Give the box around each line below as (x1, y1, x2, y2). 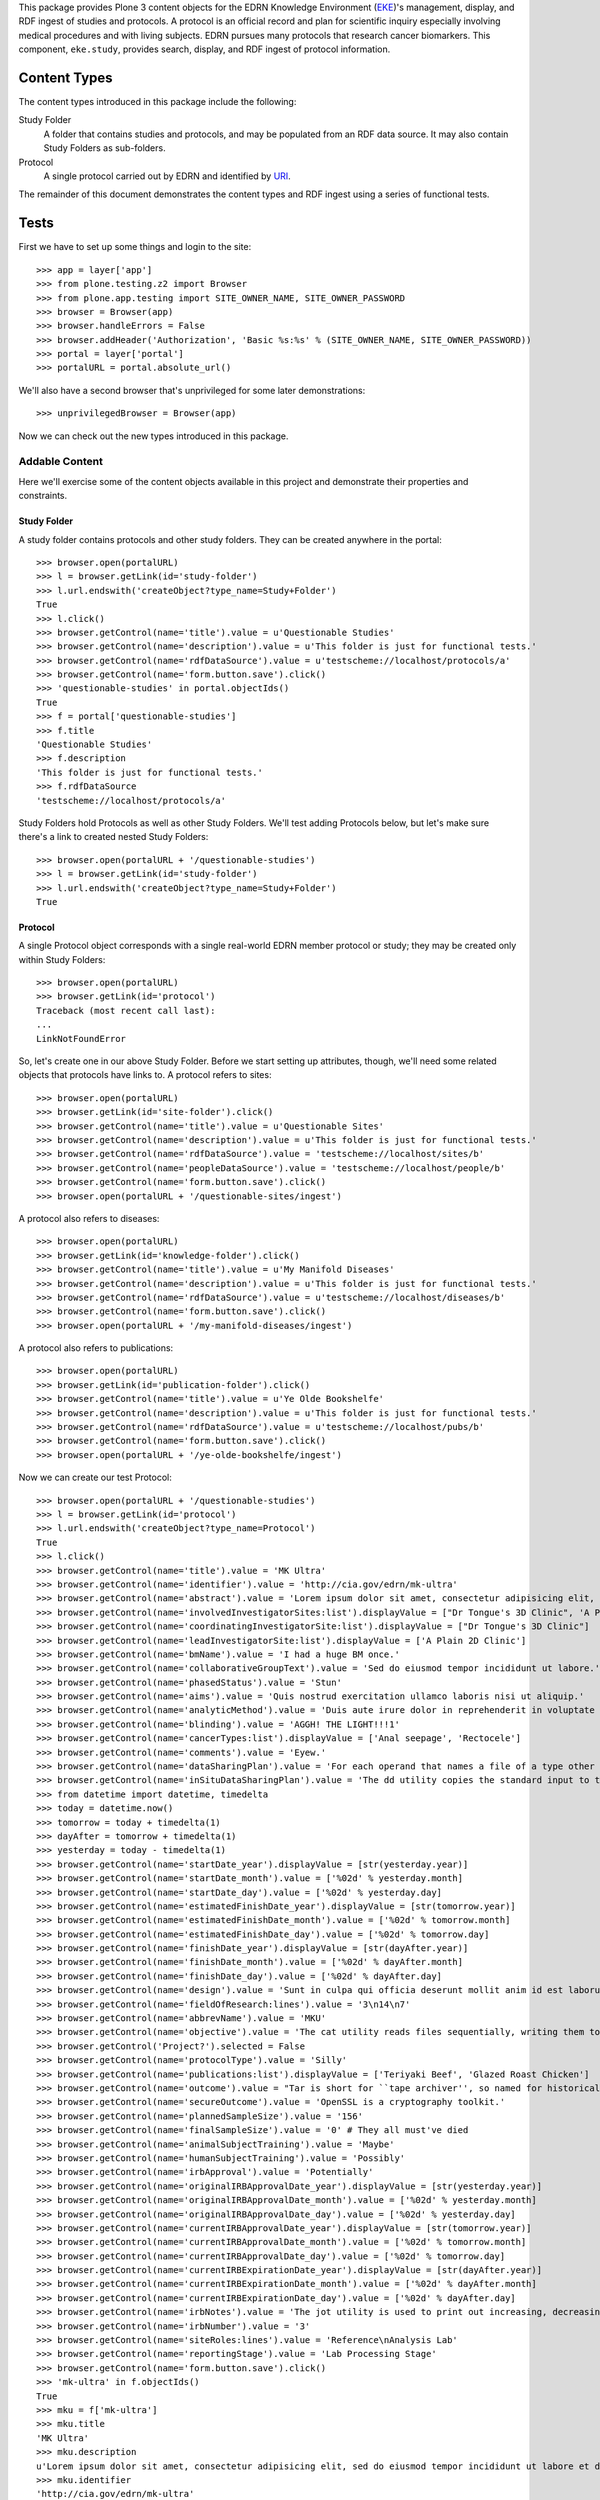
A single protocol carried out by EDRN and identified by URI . (43, 170, 292, 182)
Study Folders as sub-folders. (43, 142, 166, 154)
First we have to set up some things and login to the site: (18, 241, 252, 253)
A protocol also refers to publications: (18, 1342, 174, 1354)
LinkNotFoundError (36, 1033, 127, 1044)
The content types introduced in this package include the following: (18, 96, 297, 108)
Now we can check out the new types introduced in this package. (18, 430, 289, 442)
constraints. (18, 490, 68, 502)
